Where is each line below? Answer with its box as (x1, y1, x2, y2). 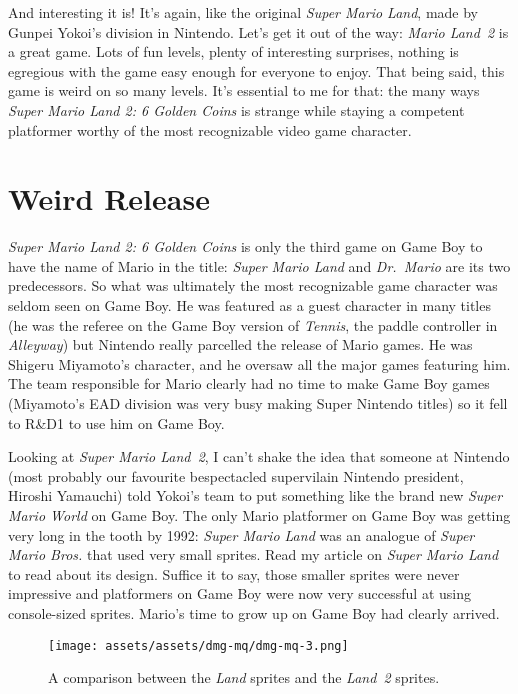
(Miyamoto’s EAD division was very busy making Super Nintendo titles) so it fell (8, 393, 508, 414)
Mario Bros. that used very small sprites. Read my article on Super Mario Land (8, 544, 499, 565)
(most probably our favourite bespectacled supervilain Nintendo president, (8, 465, 464, 486)
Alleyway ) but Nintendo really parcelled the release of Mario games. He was (8, 334, 473, 355)
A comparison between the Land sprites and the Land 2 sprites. (48, 667, 440, 688)
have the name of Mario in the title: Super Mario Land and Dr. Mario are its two (8, 255, 511, 276)
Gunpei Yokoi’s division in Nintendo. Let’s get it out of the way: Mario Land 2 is (8, 21, 509, 42)
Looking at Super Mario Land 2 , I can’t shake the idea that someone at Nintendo (8, 446, 510, 467)
